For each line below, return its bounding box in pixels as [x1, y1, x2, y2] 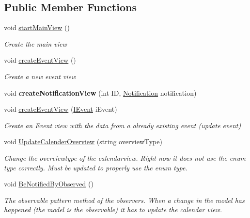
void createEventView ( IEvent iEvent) [4, 104, 117, 114]
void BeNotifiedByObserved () [4, 179, 94, 189]
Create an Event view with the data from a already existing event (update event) [4, 120, 241, 130]
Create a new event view [4, 71, 76, 81]
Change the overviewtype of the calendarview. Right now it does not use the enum [4, 152, 246, 163]
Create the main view [4, 38, 67, 49]
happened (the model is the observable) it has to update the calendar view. [4, 204, 222, 215]
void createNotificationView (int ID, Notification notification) [4, 87, 197, 98]
